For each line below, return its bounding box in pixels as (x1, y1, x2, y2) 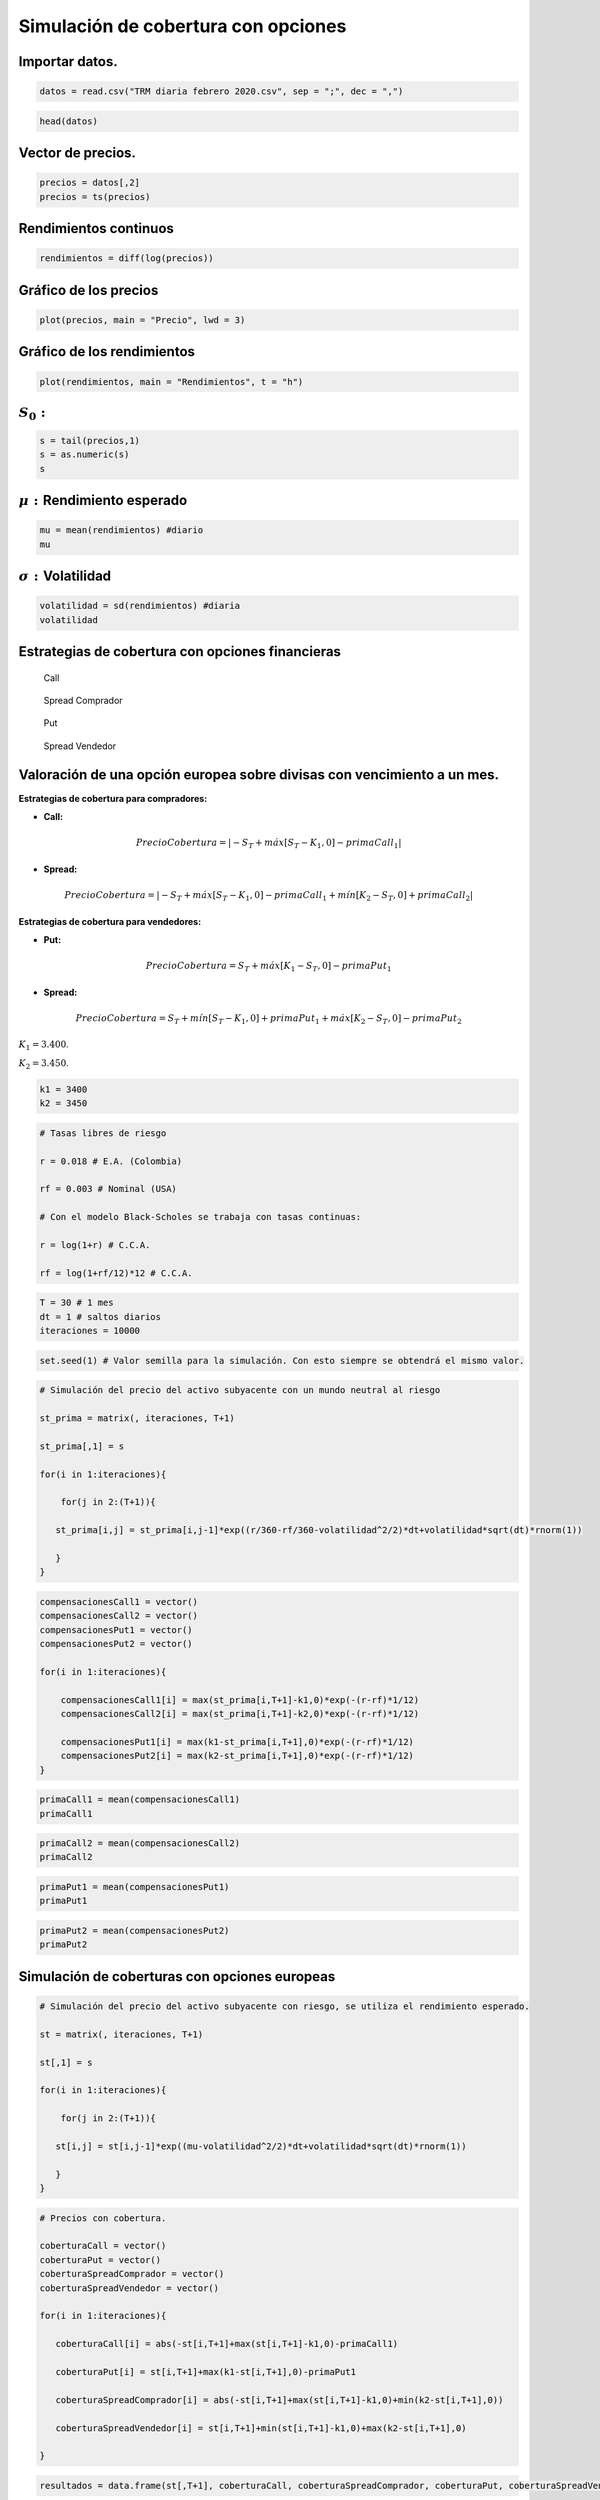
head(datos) (39, 115, 99, 127)
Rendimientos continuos (18, 220, 175, 237)
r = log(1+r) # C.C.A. (39, 1239, 151, 1250)
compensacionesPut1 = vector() (39, 1624, 194, 1635)
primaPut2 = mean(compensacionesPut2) (39, 1925, 230, 1937)
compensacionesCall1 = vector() (39, 1596, 199, 1607)
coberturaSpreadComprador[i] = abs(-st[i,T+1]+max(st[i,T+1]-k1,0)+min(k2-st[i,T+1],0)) (55, 2394, 504, 2405)
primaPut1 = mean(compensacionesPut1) (39, 1881, 230, 1893)
